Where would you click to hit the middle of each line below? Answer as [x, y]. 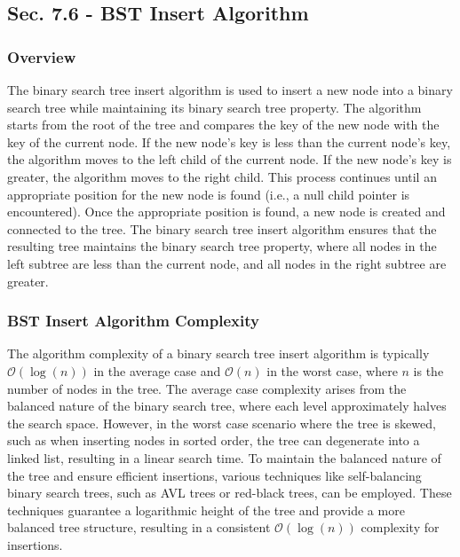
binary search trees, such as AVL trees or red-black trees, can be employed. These [230, 493]
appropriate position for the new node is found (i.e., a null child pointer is [209, 194]
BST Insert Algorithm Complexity [133, 321]
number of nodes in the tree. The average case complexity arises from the [207, 388]
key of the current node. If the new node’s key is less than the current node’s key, [229, 141]
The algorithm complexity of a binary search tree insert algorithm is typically [218, 353]
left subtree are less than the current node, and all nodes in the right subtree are [227, 263]
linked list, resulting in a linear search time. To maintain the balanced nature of [224, 457]
